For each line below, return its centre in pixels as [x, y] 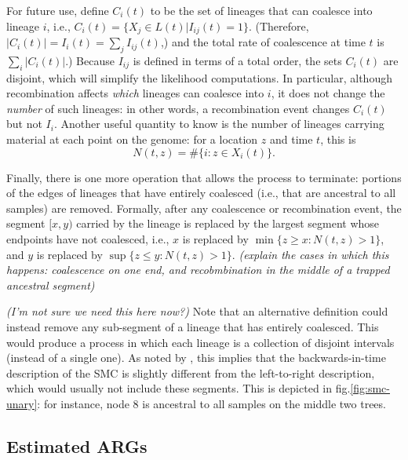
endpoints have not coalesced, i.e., [88, 238]
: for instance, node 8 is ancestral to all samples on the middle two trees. [211, 403]
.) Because [90, 60]
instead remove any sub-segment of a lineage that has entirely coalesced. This [193, 326]
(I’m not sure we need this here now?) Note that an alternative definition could [197, 311]
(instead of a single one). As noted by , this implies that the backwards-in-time [196, 358]
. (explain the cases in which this [310, 254]
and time [291, 139]
